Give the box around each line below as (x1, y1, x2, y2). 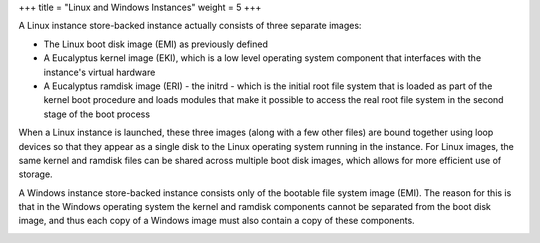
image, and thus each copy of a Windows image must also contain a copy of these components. (18, 215, 415, 227)
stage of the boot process (43, 108, 150, 120)
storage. (18, 168, 54, 180)
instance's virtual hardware (43, 66, 156, 78)
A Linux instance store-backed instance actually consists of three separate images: (18, 20, 362, 32)
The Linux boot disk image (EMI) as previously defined (43, 38, 269, 50)
